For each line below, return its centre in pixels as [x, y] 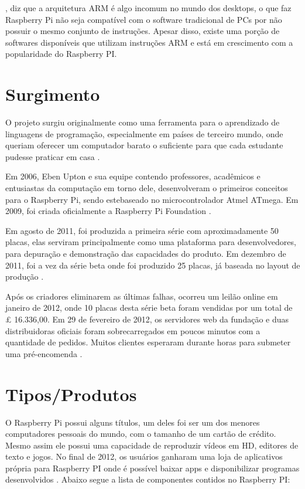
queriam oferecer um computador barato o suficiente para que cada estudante [144, 145]
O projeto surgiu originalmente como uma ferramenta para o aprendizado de [143, 122]
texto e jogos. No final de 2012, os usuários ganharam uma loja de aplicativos [144, 456]
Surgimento [53, 94]
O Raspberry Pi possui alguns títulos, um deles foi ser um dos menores [133, 422]
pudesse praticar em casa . [53, 156]
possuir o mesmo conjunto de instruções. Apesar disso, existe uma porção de [143, 31]
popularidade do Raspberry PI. [61, 54]
